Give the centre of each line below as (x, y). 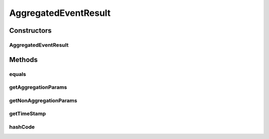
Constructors (30, 31)
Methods (23, 60)
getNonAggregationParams (43, 100)
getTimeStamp (28, 114)
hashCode (22, 127)
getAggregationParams (38, 87)
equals (18, 74)
